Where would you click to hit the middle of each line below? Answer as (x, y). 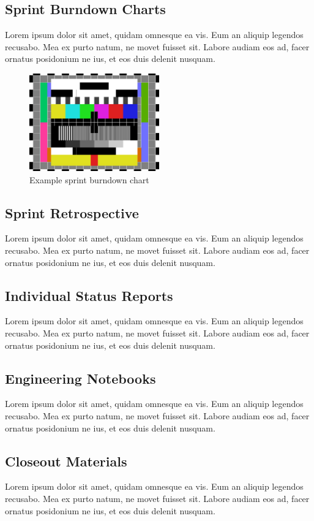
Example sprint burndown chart (89, 179)
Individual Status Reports (89, 295)
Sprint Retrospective (72, 212)
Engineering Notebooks (80, 378)
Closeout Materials (66, 461)
